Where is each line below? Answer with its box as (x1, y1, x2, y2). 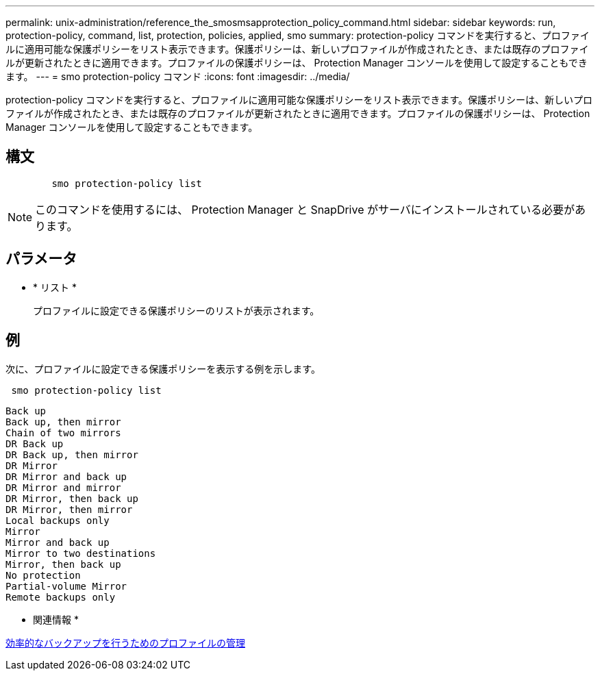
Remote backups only (5, 591, 116, 603)
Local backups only (5, 514, 110, 526)
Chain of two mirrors (5, 427, 121, 438)
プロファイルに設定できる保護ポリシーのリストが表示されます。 (33, 304, 320, 316)
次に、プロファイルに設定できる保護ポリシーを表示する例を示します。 (5, 362, 321, 375)
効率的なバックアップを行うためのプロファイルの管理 (5, 636, 245, 649)
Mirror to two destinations (5, 547, 156, 559)
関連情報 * (33, 613, 79, 625)
